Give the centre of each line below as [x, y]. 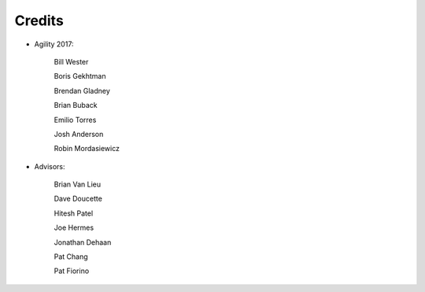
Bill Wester [71, 61]
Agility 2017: [54, 44]
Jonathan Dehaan [83, 242]
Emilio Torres [75, 120]
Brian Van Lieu [78, 184]
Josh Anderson [79, 134]
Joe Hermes [74, 227]
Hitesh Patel [74, 213]
